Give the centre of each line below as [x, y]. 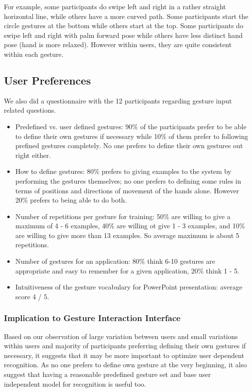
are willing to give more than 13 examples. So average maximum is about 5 [127, 235]
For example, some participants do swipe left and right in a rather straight [115, 6]
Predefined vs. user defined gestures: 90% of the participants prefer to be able [131, 126]
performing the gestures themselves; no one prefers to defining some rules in [128, 180]
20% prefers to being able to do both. [71, 200]
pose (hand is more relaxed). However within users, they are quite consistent [118, 44]
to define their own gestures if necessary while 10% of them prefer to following [132, 136]
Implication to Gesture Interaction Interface [92, 318]
